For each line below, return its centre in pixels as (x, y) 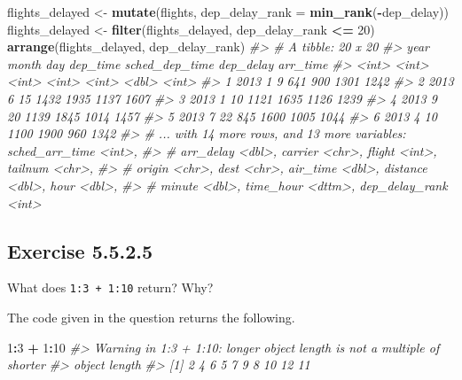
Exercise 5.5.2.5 (80, 250)
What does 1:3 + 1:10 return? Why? (110, 287)
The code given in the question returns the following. (151, 317)
